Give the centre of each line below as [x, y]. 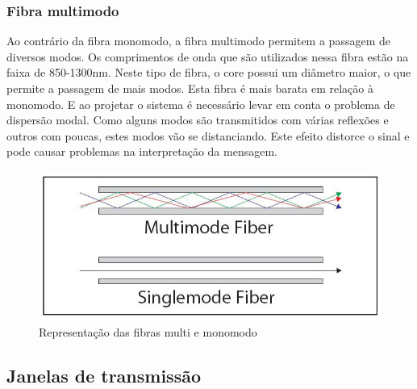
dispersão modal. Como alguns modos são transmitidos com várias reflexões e [198, 120]
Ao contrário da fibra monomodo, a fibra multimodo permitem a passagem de [198, 41]
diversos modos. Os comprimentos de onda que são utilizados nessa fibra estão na [208, 56]
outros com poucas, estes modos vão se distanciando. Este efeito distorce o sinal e [208, 135]
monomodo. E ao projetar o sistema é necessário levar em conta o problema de [201, 104]
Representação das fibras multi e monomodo [148, 332]
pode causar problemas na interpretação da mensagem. [142, 151]
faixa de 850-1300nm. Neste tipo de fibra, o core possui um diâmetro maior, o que [209, 72]
